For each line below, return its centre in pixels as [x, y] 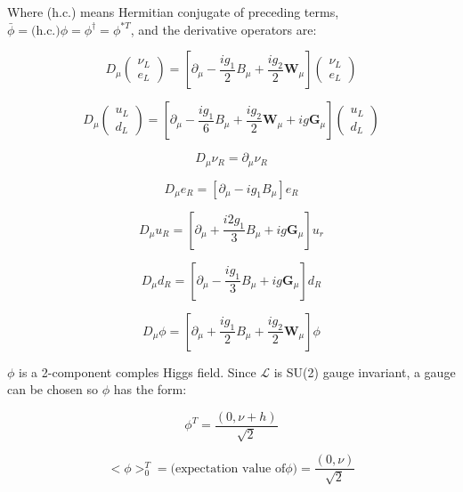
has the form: [150, 389]
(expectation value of [228, 468]
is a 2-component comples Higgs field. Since [138, 371]
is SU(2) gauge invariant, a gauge [365, 371]
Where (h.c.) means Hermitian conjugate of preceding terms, [173, 12]
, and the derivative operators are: [223, 29]
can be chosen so [53, 389]
